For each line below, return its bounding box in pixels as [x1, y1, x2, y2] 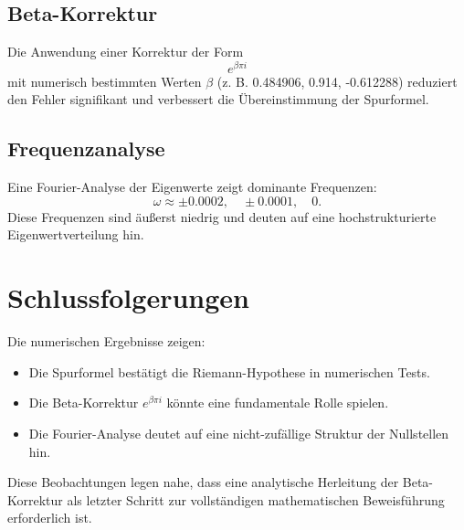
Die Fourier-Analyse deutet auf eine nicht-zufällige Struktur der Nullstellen [28, 423, 449, 442]
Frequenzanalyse [7, 134, 165, 163]
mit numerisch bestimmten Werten [7, 71, 202, 90]
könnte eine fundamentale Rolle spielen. [166, 393, 389, 412]
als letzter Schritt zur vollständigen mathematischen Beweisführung [67, 490, 445, 509]
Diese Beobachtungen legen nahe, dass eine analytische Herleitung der [7, 472, 399, 492]
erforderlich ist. [7, 508, 92, 527]
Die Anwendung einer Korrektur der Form [7, 42, 244, 61]
